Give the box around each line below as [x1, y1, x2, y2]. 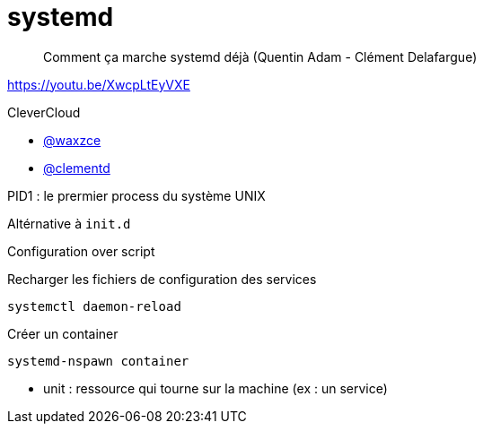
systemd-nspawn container [7, 353, 189, 368]
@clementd [43, 159, 110, 176]
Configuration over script [7, 243, 155, 259]
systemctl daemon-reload [7, 298, 181, 314]
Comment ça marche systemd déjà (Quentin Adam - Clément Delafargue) [43, 48, 478, 65]
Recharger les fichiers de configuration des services [7, 271, 317, 287]
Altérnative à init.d [7, 215, 131, 231]
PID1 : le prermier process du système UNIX [7, 187, 266, 203]
